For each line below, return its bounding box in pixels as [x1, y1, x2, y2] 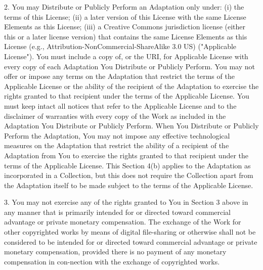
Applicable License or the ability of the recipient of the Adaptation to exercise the [4, 80, 259, 91]
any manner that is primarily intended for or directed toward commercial [4, 206, 231, 217]
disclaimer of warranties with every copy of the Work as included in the [4, 110, 226, 121]
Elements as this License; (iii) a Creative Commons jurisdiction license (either [4, 21, 245, 32]
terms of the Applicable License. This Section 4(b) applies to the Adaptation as [4, 160, 251, 170]
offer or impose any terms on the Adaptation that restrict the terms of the [4, 71, 235, 81]
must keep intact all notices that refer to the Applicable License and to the [4, 100, 237, 111]
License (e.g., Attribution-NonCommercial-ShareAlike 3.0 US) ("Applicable [4, 41, 237, 52]
